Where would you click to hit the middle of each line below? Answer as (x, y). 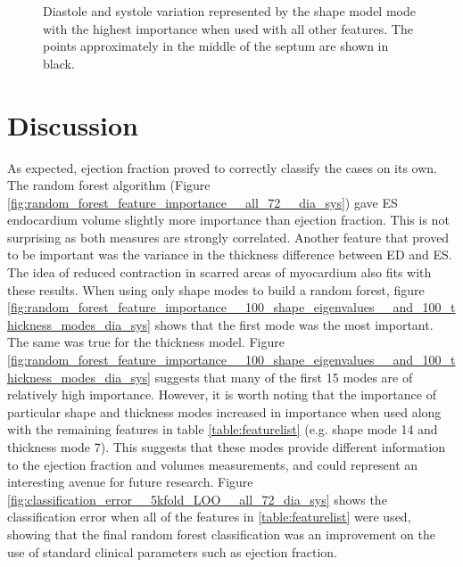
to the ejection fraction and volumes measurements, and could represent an (213, 464)
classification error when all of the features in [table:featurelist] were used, (209, 517)
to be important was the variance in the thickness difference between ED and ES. (230, 255)
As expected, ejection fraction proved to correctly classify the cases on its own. (223, 167)
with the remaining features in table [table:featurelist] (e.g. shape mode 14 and (223, 429)
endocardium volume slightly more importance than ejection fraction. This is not (228, 220)
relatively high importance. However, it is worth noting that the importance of (222, 394)
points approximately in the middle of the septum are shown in (216, 46)
